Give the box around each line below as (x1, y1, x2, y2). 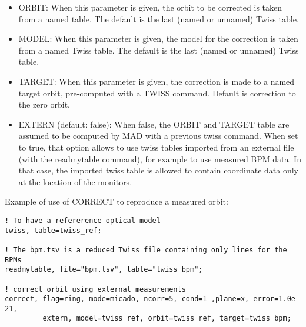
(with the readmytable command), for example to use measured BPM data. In (18, 152, 301, 165)
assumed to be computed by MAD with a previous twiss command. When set (18, 129, 298, 142)
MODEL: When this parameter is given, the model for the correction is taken (18, 32, 298, 45)
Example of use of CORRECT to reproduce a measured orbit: (5, 195, 228, 208)
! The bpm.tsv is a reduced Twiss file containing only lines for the (5, 245, 287, 254)
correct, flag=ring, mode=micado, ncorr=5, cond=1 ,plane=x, (5, 295, 250, 303)
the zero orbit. (18, 98, 70, 111)
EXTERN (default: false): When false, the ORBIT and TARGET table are (18, 118, 290, 130)
